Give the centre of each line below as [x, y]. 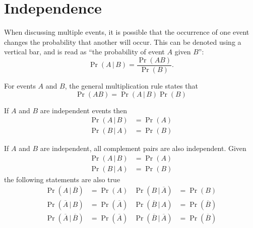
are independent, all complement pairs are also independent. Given [143, 148]
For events [20, 85]
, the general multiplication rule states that [131, 85]
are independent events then [84, 110]
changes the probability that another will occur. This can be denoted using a [123, 42]
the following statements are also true [62, 179]
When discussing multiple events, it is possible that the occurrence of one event [127, 32]
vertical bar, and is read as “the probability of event [84, 52]
